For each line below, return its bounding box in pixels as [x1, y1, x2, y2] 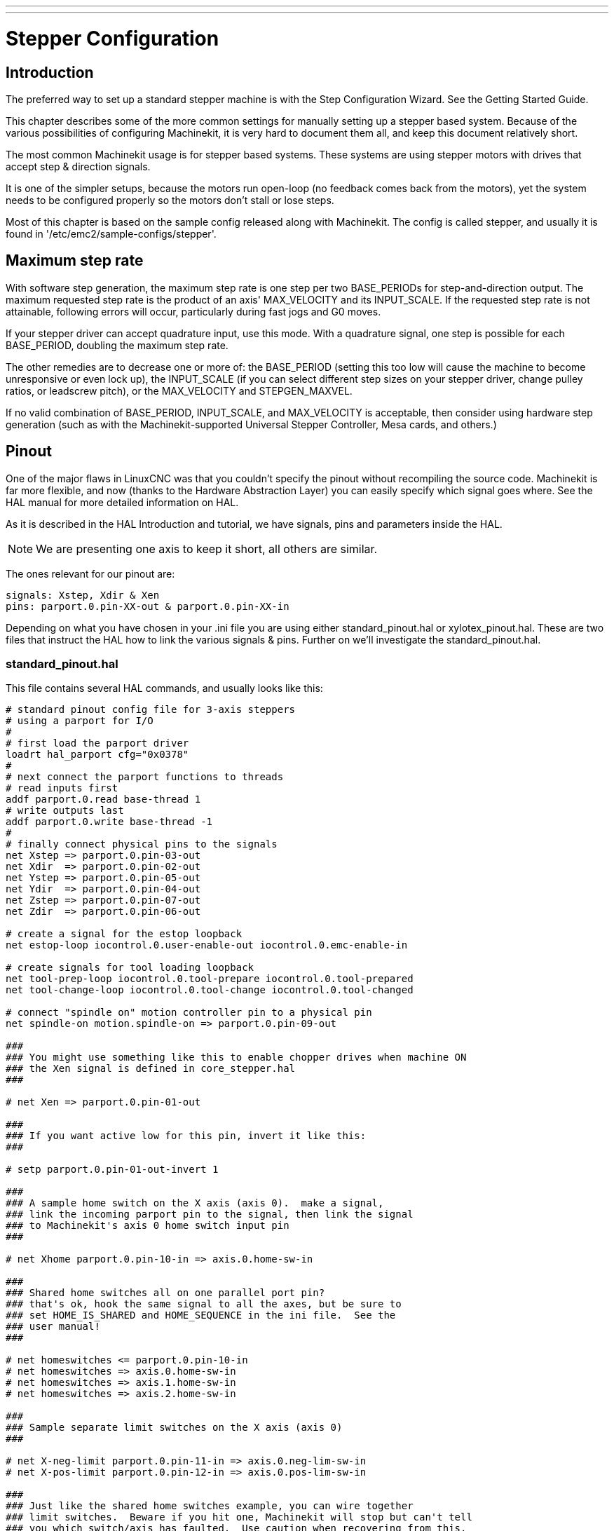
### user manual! [6, 1321, 100, 1333]
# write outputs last [6, 805, 124, 817]
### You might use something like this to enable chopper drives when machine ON [6, 1052, 467, 1063]
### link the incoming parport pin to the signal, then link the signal [6, 1209, 414, 1220]
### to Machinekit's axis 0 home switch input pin [6, 1220, 289, 1232]
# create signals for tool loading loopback [6, 962, 254, 974]
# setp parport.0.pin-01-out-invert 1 [6, 1164, 219, 1176]
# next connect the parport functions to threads [6, 771, 284, 783]
